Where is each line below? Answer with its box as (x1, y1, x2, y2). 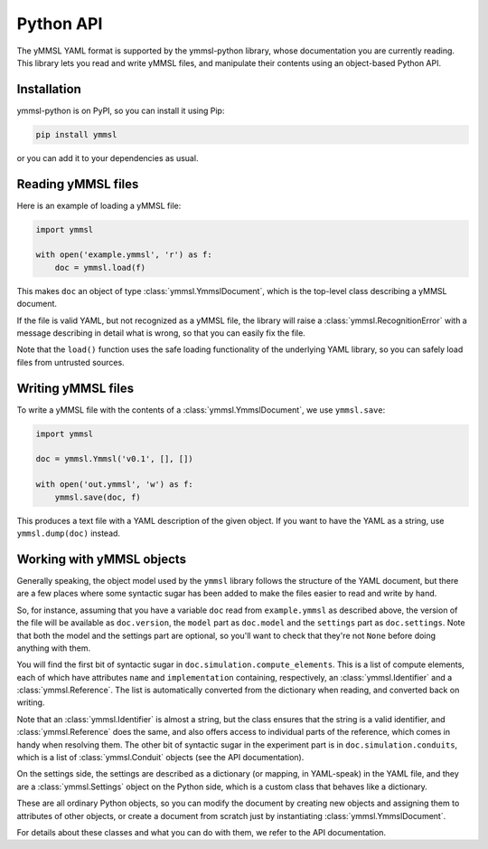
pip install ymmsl (35, 129, 117, 139)
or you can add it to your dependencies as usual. (16, 152, 199, 163)
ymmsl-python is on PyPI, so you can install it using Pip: (16, 105, 225, 116)
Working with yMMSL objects (16, 551, 187, 567)
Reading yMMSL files (16, 176, 139, 192)
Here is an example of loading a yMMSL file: (16, 200, 182, 211)
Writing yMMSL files (16, 380, 135, 396)
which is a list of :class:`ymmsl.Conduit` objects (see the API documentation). (16, 752, 305, 763)
